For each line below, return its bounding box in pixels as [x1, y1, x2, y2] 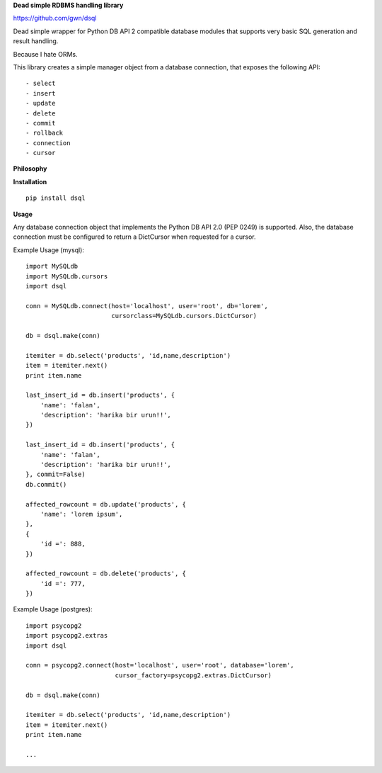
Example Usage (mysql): [13, 245, 85, 254]
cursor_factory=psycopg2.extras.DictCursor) [115, 671, 272, 679]
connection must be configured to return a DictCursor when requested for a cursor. [13, 232, 256, 241]
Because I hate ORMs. [13, 50, 78, 58]
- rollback [25, 129, 64, 137]
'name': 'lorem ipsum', [40, 510, 123, 518]
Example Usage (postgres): [13, 605, 93, 614]
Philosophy [13, 164, 47, 173]
